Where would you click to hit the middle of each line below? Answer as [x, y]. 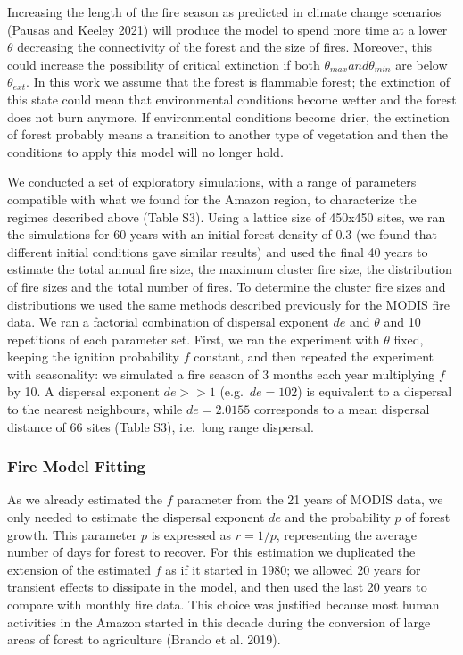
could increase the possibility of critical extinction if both [164, 64]
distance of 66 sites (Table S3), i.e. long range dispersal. [161, 426]
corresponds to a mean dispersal [342, 409]
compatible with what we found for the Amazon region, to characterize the [212, 199]
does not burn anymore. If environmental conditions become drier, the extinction [228, 116]
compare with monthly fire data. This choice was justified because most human [223, 605]
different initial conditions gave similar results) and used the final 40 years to [218, 251]
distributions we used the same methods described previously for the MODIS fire [228, 304]
